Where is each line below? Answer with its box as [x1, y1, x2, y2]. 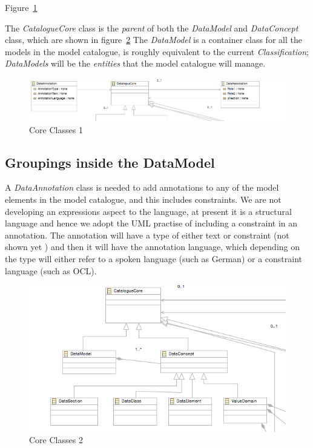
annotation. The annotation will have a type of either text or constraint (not [5, 228, 289, 241]
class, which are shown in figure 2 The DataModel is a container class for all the [5, 33, 302, 46]
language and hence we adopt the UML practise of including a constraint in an [5, 217, 298, 229]
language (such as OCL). [5, 264, 97, 277]
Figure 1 [5, 1, 38, 13]
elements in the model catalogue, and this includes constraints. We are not [5, 193, 282, 206]
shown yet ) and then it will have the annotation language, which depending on [5, 240, 300, 253]
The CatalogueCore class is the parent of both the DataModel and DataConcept [5, 21, 298, 34]
